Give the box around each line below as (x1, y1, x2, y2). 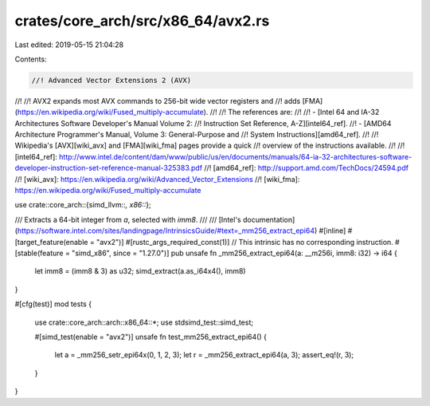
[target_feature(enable (14, 237, 88, 246)
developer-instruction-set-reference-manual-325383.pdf (14, 164, 203, 173)
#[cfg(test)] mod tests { (14, 299, 92, 309)
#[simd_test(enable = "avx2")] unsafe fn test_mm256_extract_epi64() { (34, 332, 267, 341)
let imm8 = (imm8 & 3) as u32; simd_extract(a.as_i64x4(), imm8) (34, 266, 246, 276)
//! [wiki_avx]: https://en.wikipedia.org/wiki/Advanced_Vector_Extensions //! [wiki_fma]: (14, 174, 300, 183)
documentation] (243, 215, 295, 224)
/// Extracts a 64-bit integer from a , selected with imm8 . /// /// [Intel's (14, 215, 242, 224)
